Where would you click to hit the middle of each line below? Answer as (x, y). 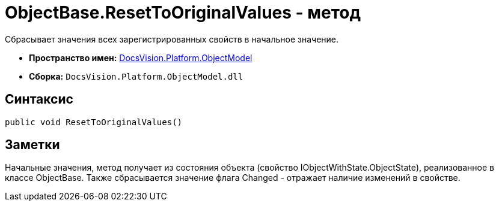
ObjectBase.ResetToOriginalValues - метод (183, 13)
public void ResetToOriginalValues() (94, 122)
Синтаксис (39, 99)
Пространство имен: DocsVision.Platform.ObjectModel (141, 57)
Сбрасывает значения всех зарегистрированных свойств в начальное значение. (172, 39)
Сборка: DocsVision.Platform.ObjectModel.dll (136, 76)
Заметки (32, 145)
